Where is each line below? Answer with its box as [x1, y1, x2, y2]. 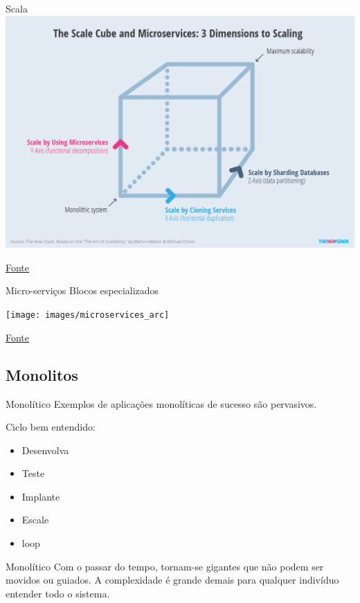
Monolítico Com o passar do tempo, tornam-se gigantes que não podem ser [6, 559, 324, 573]
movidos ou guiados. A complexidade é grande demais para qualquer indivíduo [6, 573, 339, 587]
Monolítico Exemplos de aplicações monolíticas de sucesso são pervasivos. [6, 396, 317, 411]
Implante [21, 489, 60, 503]
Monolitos [6, 363, 78, 385]
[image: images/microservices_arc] [6, 310, 170, 321]
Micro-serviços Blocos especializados [6, 283, 159, 298]
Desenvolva [21, 442, 69, 457]
